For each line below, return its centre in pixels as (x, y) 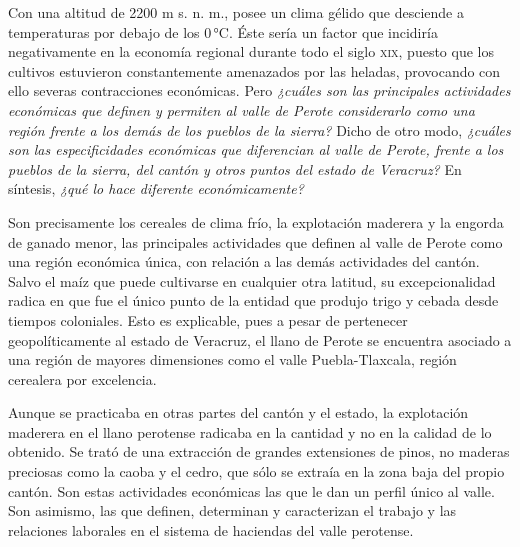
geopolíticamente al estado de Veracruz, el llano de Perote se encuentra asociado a (260, 339)
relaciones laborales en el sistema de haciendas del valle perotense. (211, 529)
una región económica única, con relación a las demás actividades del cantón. (244, 261)
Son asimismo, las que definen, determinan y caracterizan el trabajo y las (232, 510)
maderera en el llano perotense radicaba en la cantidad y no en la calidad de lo (250, 431)
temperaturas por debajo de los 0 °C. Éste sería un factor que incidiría (223, 31)
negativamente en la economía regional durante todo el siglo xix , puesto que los (251, 51)
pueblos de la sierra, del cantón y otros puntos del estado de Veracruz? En (235, 168)
